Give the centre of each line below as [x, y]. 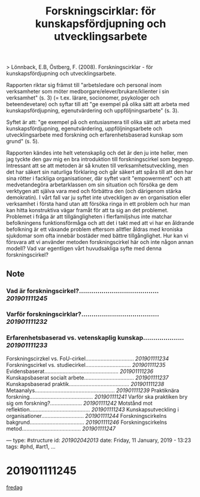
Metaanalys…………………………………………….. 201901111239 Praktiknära [93, 390]
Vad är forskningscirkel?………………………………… [82, 291]
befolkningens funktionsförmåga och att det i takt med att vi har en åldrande [100, 223]
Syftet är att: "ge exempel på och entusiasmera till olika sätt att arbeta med [98, 122]
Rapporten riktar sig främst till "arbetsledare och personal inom [84, 85]
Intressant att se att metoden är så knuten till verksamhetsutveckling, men [97, 165]
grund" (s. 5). [23, 141]
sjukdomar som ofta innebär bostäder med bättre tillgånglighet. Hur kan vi [97, 236]
